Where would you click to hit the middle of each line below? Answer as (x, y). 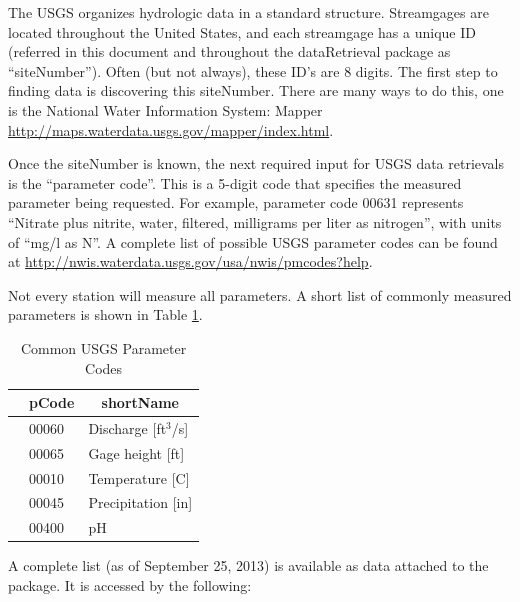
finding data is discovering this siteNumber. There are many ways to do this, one (256, 90)
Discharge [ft (127, 427)
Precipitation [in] (140, 502)
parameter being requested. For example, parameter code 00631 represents (236, 202)
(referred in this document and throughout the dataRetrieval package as (229, 51)
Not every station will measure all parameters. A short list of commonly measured (260, 294)
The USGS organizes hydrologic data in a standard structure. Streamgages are (248, 12)
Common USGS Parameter (103, 347)
